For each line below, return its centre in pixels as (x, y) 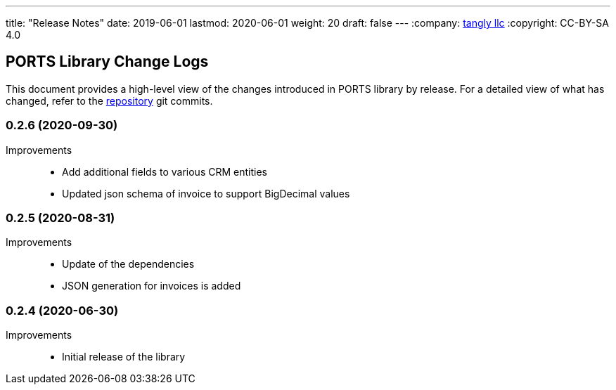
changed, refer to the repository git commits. (109, 100)
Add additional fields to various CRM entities (165, 171)
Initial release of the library (124, 357)
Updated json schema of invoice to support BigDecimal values (206, 193)
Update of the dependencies (128, 264)
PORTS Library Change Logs (107, 62)
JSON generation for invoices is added (152, 286)
